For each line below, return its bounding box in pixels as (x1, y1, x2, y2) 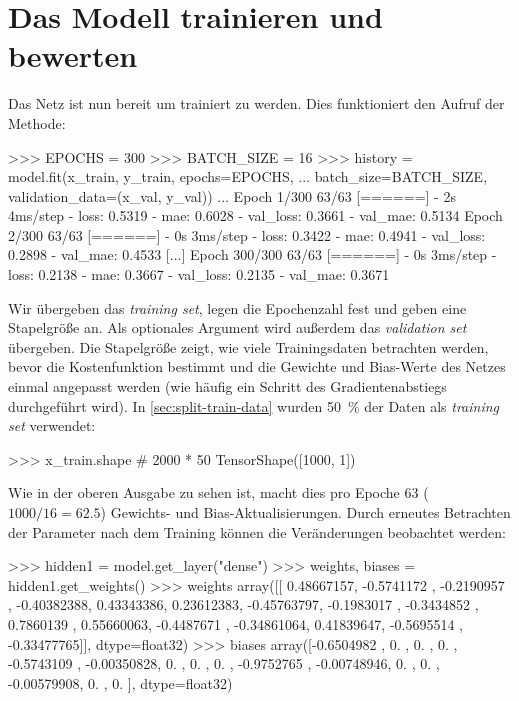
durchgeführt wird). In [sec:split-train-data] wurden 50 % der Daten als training (8, 395, 500, 416)
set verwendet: (8, 415, 96, 436)
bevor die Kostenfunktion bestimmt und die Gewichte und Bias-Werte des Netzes (8, 356, 506, 377)
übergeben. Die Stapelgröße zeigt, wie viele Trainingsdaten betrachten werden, (8, 336, 489, 357)
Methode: (8, 112, 66, 133)
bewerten (8, 35, 138, 76)
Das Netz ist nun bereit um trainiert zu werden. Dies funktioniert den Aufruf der (8, 93, 505, 114)
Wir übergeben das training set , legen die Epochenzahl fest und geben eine (8, 297, 467, 318)
